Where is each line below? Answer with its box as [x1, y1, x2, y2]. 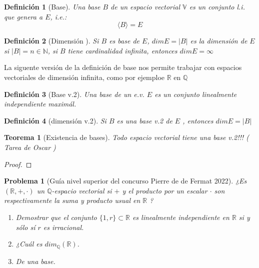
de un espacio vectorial [110, 1, 180, 11]
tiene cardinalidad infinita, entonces [67, 45, 177, 55]
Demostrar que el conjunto [15, 211, 97, 222]
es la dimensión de [190, 35, 247, 46]
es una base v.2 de [116, 115, 172, 125]
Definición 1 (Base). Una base [4, 1, 100, 11]
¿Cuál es [15, 238, 42, 249]
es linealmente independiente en [132, 211, 229, 222]
